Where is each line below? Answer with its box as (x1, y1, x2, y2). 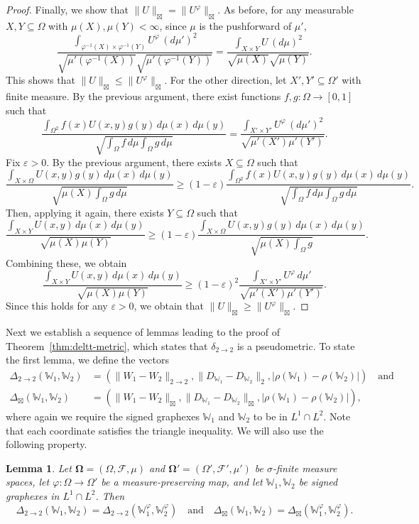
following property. (6, 437, 87, 452)
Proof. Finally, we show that (6, 2, 129, 16)
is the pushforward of (199, 18, 292, 33)
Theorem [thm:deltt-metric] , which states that (6, 338, 208, 353)
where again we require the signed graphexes (6, 408, 200, 423)
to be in (253, 408, 288, 423)
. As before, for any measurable (217, 2, 354, 16)
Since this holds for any (6, 298, 108, 313)
